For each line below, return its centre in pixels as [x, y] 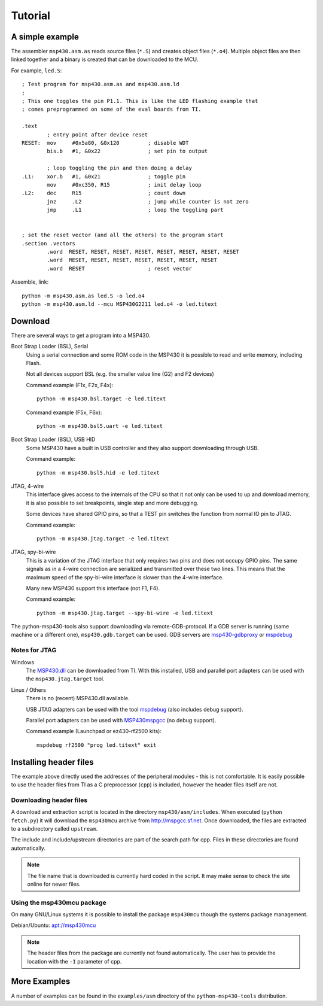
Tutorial [31, 16]
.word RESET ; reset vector [120, 268]
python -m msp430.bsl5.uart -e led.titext [100, 426]
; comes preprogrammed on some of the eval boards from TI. [112, 110]
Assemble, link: [30, 282]
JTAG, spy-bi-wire [33, 552]
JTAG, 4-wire [28, 486]
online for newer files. [54, 884]
